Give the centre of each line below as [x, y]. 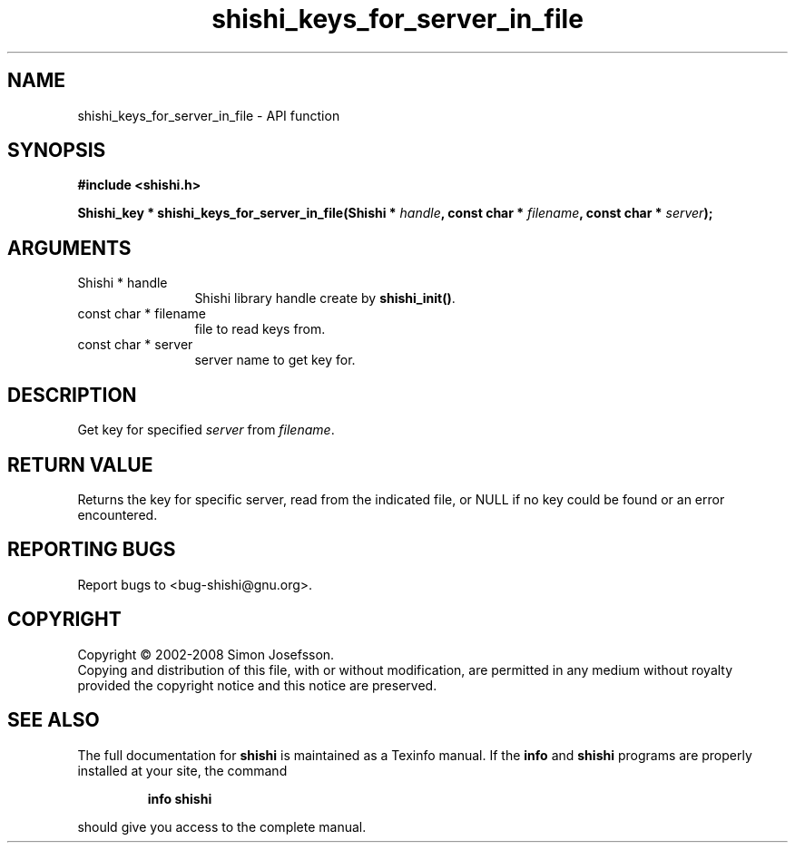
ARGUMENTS [69, 248]
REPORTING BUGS [92, 550]
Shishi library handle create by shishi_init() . [325, 298]
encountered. [118, 514]
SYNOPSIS [57, 151]
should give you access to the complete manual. [222, 826]
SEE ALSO [54, 720]
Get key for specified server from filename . [206, 430]
